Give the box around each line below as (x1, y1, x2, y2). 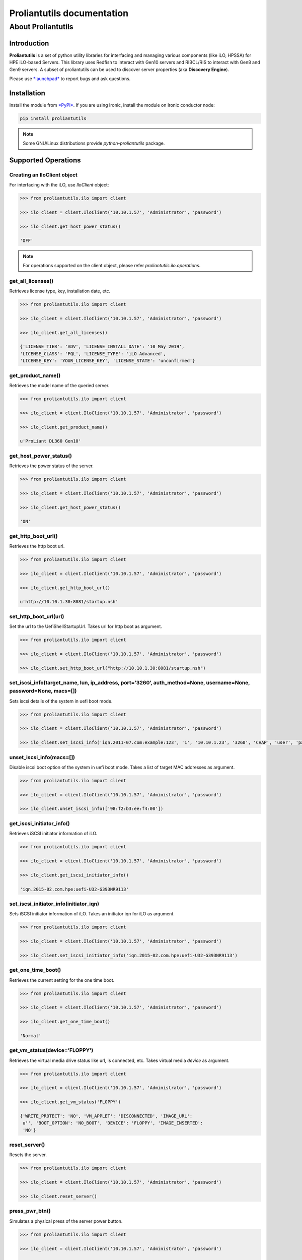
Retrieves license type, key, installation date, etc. (9, 288, 111, 294)
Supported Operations (9, 156, 81, 164)
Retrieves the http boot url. (9, 543, 65, 549)
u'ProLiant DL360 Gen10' (20, 438, 82, 444)
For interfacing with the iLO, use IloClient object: (9, 182, 109, 188)
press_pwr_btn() (9, 1208, 51, 1215)
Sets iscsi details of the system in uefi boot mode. (9, 698, 113, 704)
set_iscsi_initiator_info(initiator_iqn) (9, 900, 99, 907)
